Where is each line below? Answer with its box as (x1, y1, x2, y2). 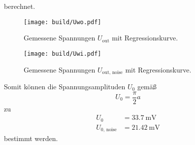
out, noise (102, 70, 123, 75)
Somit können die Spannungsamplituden (4, 81, 126, 91)
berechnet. (4, 1, 35, 11)
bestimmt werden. (4, 133, 58, 144)
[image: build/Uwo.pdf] (24, 18, 101, 26)
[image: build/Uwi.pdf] (24, 50, 101, 57)
